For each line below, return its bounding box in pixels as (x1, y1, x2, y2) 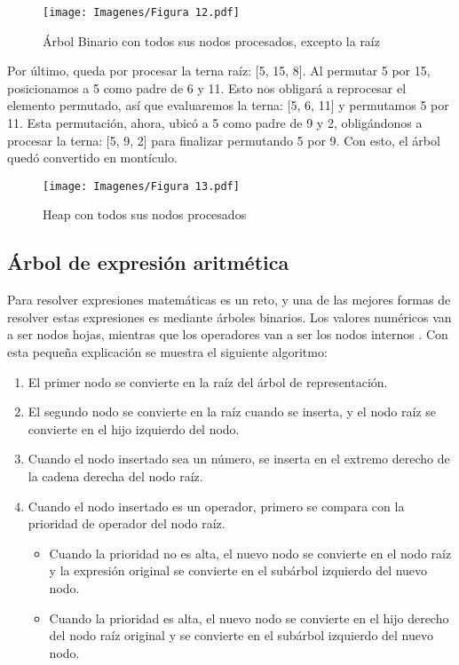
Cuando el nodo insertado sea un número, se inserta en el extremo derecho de (28, 449, 450, 468)
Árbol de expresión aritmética (7, 249, 289, 276)
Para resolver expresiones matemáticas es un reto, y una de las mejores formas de (7, 290, 451, 309)
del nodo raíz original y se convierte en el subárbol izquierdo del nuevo (49, 626, 434, 645)
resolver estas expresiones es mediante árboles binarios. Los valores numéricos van (7, 307, 452, 326)
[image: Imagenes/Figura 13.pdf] (43, 179, 240, 193)
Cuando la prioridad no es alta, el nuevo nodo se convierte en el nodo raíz (49, 543, 452, 562)
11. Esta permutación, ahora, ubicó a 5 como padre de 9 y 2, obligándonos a (7, 114, 423, 132)
